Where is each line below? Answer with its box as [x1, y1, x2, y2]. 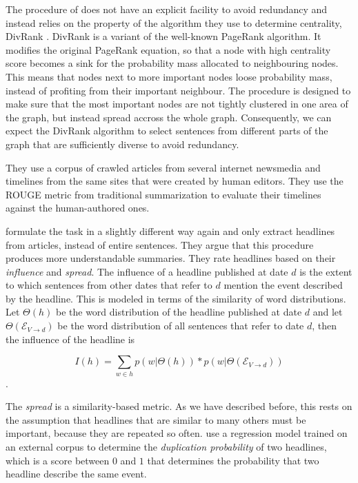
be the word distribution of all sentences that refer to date [57, 318, 304, 333]
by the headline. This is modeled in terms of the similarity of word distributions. [6, 291, 346, 305]
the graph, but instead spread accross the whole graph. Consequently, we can [6, 110, 332, 124]
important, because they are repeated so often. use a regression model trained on [6, 426, 348, 440]
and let [312, 305, 343, 319]
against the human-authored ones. [6, 201, 150, 215]
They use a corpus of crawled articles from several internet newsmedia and [6, 160, 321, 174]
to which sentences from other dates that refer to [6, 278, 212, 292]
